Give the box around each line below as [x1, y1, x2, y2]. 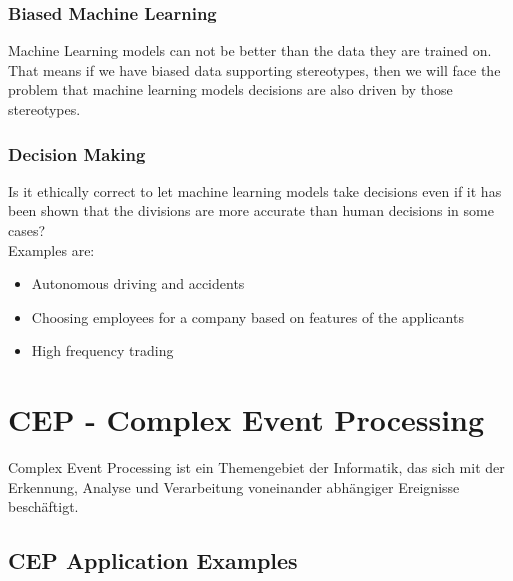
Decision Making [8, 141, 146, 166]
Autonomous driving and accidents [31, 273, 245, 294]
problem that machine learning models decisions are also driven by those [8, 79, 453, 100]
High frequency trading [31, 340, 174, 361]
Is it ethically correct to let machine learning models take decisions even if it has [8, 180, 502, 201]
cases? [8, 220, 46, 240]
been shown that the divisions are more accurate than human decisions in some [8, 200, 494, 221]
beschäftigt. [8, 496, 79, 517]
